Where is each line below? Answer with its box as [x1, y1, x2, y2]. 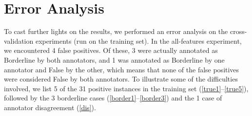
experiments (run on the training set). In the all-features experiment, [35, 35, 242, 46]
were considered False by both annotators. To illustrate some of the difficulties [4, 74, 238, 84]
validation [4, 35, 34, 46]
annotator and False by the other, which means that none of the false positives [4, 64, 239, 74]
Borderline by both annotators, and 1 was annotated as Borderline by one [4, 54, 225, 65]
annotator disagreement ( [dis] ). [4, 102, 96, 112]
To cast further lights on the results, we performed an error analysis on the [4, 26, 228, 36]
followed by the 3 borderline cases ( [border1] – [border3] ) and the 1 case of [4, 93, 222, 103]
